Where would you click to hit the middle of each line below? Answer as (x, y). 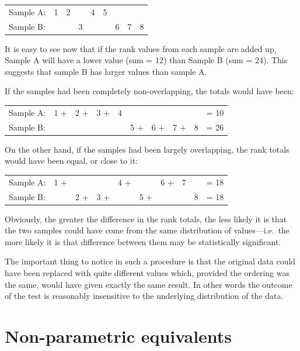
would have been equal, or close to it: (71, 161)
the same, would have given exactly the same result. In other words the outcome (149, 284)
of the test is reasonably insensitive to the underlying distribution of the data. (144, 296)
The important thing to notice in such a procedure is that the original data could (150, 261)
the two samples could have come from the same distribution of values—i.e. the (147, 230)
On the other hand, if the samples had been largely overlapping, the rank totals (147, 149)
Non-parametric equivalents (118, 335)
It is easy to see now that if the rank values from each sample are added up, (141, 48)
